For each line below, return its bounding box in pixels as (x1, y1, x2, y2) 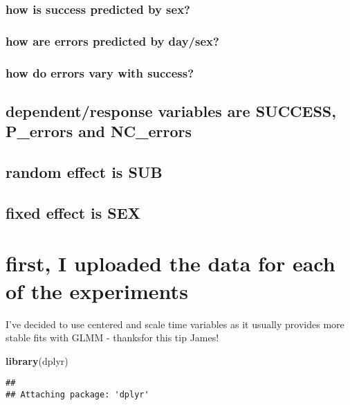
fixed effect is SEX (6, 201, 140, 223)
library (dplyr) (6, 353, 68, 368)
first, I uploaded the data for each (6, 249, 335, 278)
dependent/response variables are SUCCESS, (6, 100, 336, 121)
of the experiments (6, 276, 188, 305)
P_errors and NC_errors (6, 120, 192, 142)
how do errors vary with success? (6, 64, 194, 81)
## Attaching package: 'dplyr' (6, 390, 149, 400)
